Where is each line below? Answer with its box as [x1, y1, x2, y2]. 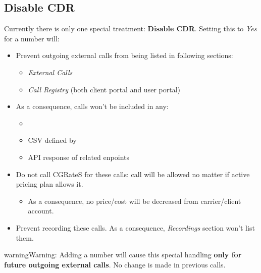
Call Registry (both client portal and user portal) [28, 84, 180, 94]
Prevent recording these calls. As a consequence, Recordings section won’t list [16, 222, 255, 233]
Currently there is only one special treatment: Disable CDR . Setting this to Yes [4, 23, 257, 34]
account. [28, 205, 54, 216]
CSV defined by [28, 135, 77, 145]
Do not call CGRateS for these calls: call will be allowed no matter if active [16, 169, 250, 179]
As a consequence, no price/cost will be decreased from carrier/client [28, 195, 241, 206]
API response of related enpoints [28, 151, 129, 162]
